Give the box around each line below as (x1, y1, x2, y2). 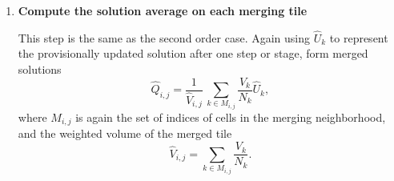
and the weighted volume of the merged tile (18, 125, 232, 142)
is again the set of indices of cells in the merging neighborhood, (75, 109, 386, 126)
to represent (329, 29, 388, 46)
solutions (18, 61, 62, 77)
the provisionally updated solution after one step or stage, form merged (18, 45, 368, 62)
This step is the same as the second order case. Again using (18, 29, 311, 46)
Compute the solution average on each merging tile (18, 2, 308, 18)
